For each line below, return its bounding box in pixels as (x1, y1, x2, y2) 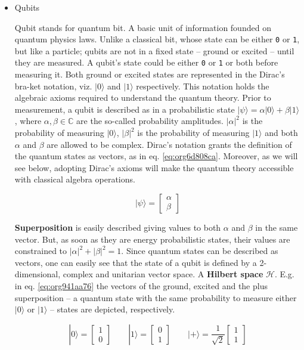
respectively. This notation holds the (136, 79, 269, 92)
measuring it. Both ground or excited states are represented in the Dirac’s (14, 68, 285, 80)
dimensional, (14, 268, 61, 280)
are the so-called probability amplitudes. (76, 114, 224, 127)
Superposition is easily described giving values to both (14, 221, 221, 234)
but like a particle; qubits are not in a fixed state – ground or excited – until (14, 44, 294, 57)
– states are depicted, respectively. (49, 303, 175, 315)
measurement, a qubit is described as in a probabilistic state (14, 103, 235, 115)
